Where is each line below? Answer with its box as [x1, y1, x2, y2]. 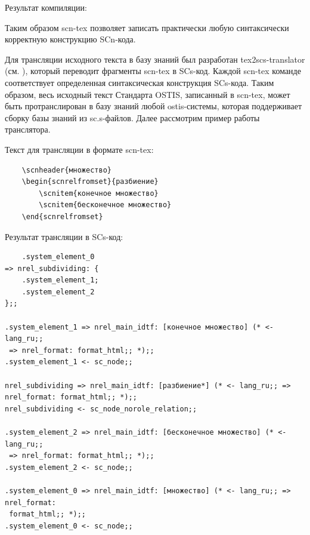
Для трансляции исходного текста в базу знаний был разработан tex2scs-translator [5, 53, 305, 65]
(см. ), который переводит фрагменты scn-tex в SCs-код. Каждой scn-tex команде [5, 64, 301, 77]
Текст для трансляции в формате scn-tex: [5, 143, 154, 155]
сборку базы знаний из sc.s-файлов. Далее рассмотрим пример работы [5, 111, 260, 124]
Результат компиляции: [5, 1, 87, 13]
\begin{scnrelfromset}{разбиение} [21, 177, 159, 186]
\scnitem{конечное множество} [39, 189, 159, 198]
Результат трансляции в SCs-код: [5, 230, 123, 242]
